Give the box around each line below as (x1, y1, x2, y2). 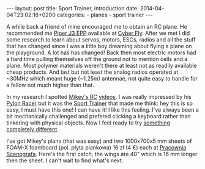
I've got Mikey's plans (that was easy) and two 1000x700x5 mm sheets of (6, 137, 192, 145)
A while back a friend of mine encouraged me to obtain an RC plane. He (6, 23, 188, 30)
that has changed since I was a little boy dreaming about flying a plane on (6, 43, 192, 49)
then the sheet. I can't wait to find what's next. (6, 157, 124, 164)
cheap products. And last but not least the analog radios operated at (6, 68, 179, 76)
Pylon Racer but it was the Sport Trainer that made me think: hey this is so (6, 99, 193, 107)
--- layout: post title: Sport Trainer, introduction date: (6, 5, 139, 12)
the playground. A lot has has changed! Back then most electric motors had (6, 49, 197, 56)
